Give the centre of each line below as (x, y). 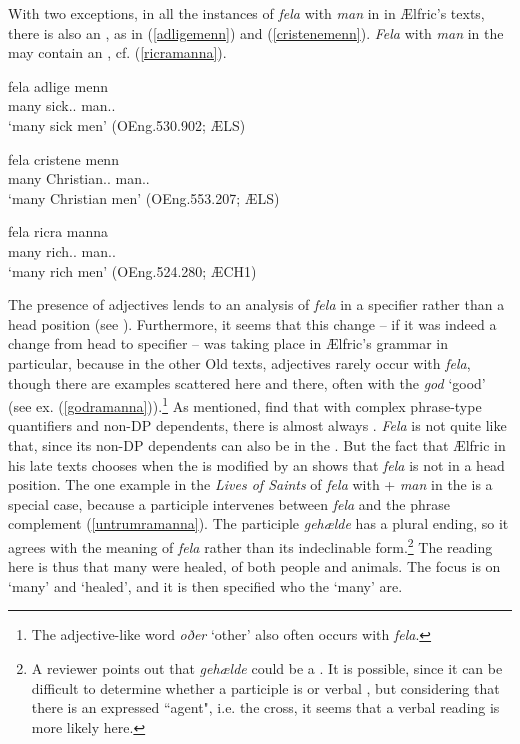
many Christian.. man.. (79, 178)
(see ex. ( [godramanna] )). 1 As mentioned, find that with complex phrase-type (245, 404)
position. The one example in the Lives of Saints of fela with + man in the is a (250, 484)
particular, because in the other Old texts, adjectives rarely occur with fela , (239, 362)
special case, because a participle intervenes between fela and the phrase (229, 503)
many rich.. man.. (62, 250)
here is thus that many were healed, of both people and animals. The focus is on (254, 566)
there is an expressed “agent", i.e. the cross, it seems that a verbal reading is (265, 707)
